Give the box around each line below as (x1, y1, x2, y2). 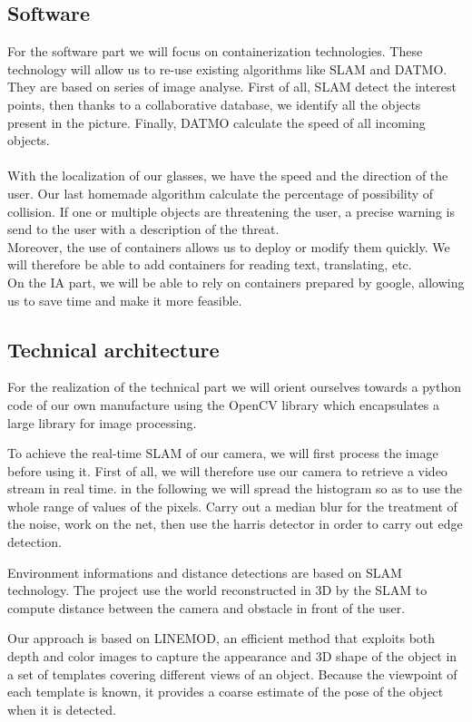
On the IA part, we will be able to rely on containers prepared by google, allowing (7, 272, 465, 291)
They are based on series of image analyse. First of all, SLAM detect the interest (7, 77, 457, 96)
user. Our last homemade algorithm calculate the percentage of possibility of (7, 183, 434, 202)
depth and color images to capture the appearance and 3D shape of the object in (7, 647, 457, 666)
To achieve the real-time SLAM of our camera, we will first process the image (7, 444, 438, 463)
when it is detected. (7, 699, 116, 718)
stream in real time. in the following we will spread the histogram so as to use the (7, 479, 463, 498)
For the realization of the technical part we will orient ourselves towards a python (7, 377, 461, 396)
